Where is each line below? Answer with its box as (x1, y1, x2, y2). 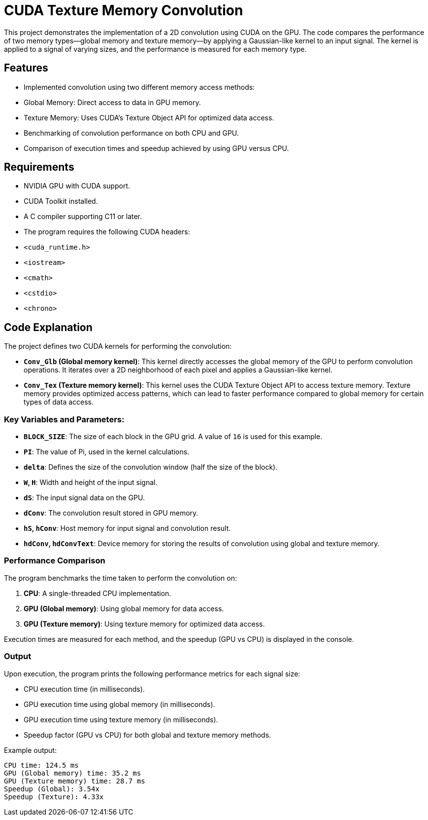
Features (4, 62, 48, 75)
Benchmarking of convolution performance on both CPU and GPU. (24, 128, 239, 137)
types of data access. (24, 398, 94, 407)
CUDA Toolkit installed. (24, 197, 98, 206)
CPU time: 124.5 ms (4, 761, 79, 769)
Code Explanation (4, 321, 93, 334)
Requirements (4, 161, 74, 174)
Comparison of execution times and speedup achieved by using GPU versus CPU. (24, 144, 289, 152)
